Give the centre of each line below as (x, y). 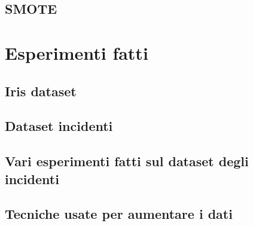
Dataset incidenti (59, 126)
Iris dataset (41, 91)
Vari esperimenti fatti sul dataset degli (127, 161)
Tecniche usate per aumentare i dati (119, 214)
